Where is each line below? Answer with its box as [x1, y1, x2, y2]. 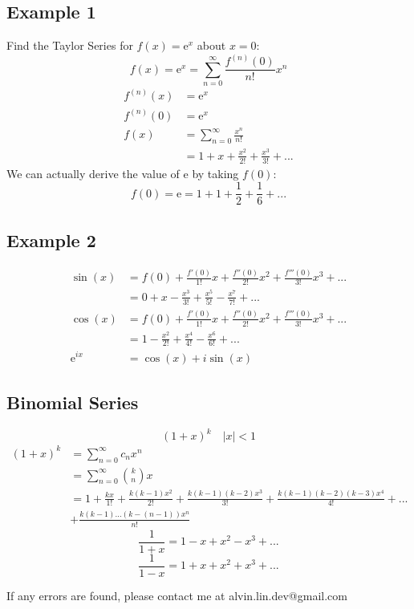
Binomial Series [6, 389, 139, 414]
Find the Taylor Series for [6, 37, 133, 54]
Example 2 [6, 227, 96, 252]
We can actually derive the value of [6, 164, 180, 181]
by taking [192, 164, 239, 181]
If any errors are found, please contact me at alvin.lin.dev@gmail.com [6, 587, 347, 603]
